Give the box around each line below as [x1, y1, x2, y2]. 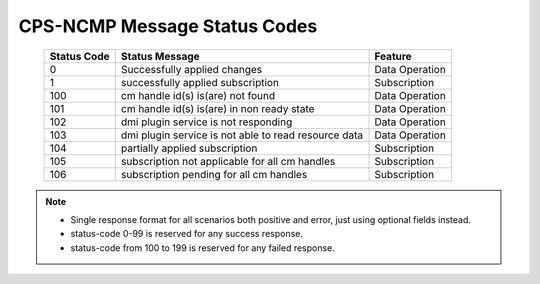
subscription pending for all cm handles [120, 167, 308, 181]
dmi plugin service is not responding [120, 115, 293, 129]
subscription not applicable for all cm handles [120, 154, 336, 168]
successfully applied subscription [120, 75, 280, 89]
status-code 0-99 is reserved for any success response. [70, 228, 304, 240]
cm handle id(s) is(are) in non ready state [120, 101, 315, 115]
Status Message [120, 49, 200, 63]
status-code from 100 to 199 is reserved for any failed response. [70, 241, 335, 254]
